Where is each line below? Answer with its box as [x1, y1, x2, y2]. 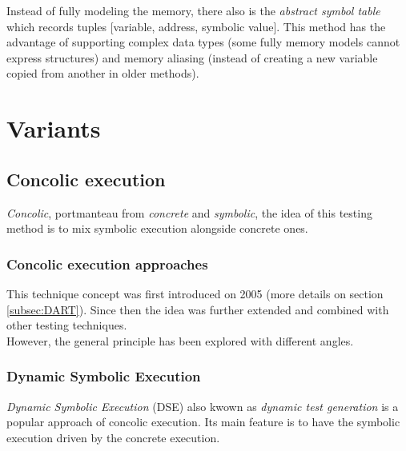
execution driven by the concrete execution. [6, 429, 220, 445]
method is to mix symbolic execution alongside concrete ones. [6, 220, 308, 237]
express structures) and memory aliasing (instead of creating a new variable [6, 49, 378, 66]
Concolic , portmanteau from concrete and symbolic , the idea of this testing [6, 204, 372, 221]
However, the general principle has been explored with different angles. [6, 332, 354, 349]
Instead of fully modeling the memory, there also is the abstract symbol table [6, 2, 380, 18]
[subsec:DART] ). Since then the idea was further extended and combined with [6, 301, 389, 317]
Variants [6, 112, 101, 145]
